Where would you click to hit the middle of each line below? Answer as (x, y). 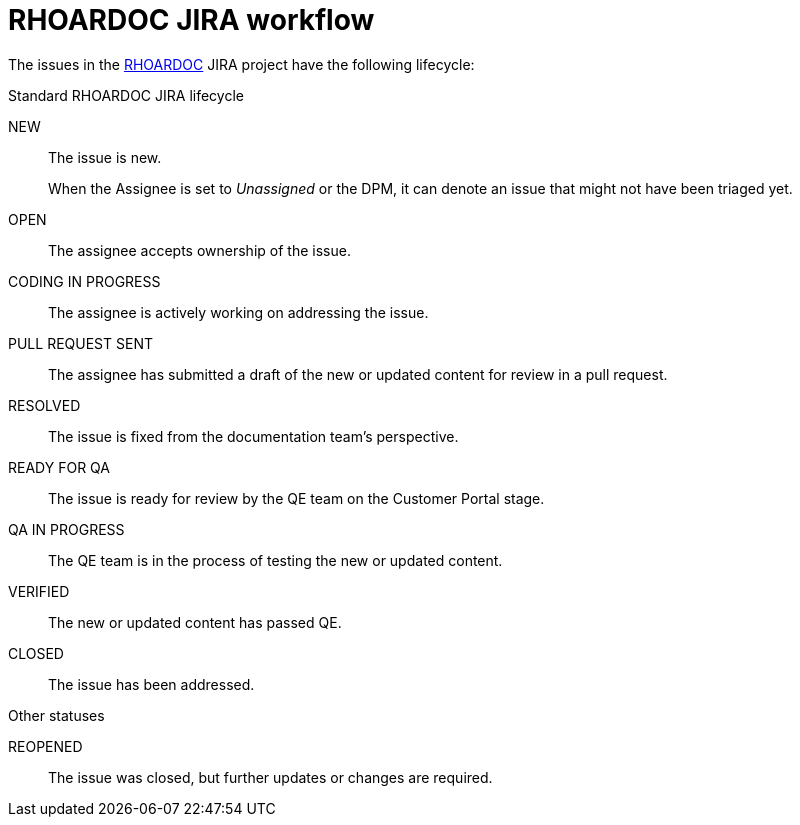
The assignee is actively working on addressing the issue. (238, 312)
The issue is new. (105, 157)
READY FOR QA (59, 467)
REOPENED (45, 746)
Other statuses (56, 715)
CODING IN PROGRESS (84, 281)
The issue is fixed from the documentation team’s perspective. (253, 436)
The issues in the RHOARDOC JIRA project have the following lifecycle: (241, 64)
